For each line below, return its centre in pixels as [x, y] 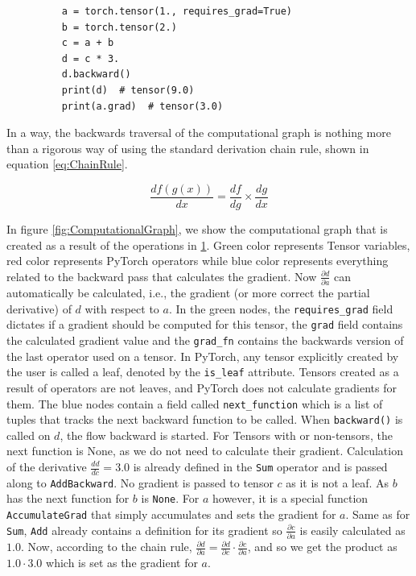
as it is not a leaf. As [338, 482]
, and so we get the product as [322, 547]
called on [29, 435]
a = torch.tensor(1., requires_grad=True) [177, 11]
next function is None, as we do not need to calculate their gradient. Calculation [205, 451]
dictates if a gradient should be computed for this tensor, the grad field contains [205, 324]
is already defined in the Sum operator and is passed [260, 466]
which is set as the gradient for [122, 563]
